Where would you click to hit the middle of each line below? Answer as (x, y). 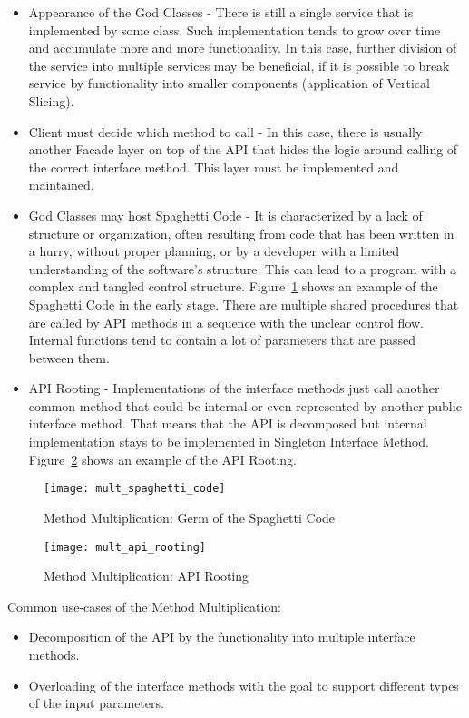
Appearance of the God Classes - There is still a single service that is (221, 12)
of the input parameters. (96, 703)
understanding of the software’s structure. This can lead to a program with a (242, 268)
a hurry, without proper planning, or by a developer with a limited (214, 251)
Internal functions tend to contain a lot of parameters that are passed (222, 340)
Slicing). (51, 100)
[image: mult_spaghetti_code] (135, 489)
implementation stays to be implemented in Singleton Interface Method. (229, 442)
